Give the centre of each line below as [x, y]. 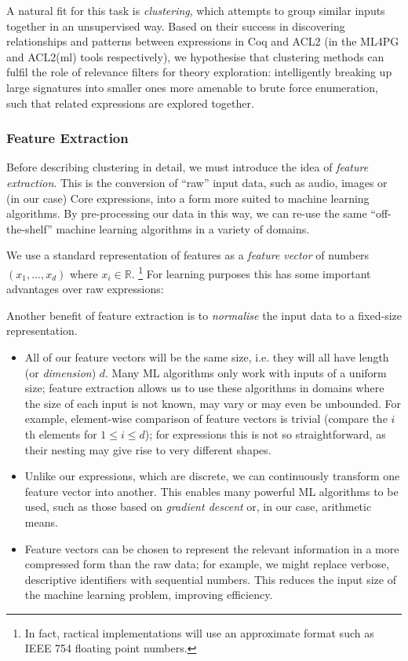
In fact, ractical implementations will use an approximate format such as [199, 632]
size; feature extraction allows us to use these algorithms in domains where [204, 388]
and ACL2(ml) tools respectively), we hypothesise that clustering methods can [195, 56]
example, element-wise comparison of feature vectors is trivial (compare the [206, 419]
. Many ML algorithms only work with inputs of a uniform [246, 372]
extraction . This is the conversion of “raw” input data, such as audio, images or [197, 182]
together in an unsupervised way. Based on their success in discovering [176, 26]
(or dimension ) [60, 372]
